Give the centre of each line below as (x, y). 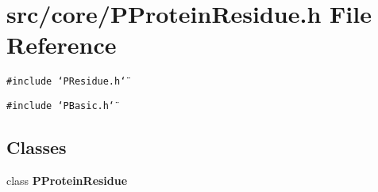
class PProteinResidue (67, 180)
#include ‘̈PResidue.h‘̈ (66, 82)
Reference (62, 45)
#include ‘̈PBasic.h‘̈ (61, 105)
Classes (37, 147)
